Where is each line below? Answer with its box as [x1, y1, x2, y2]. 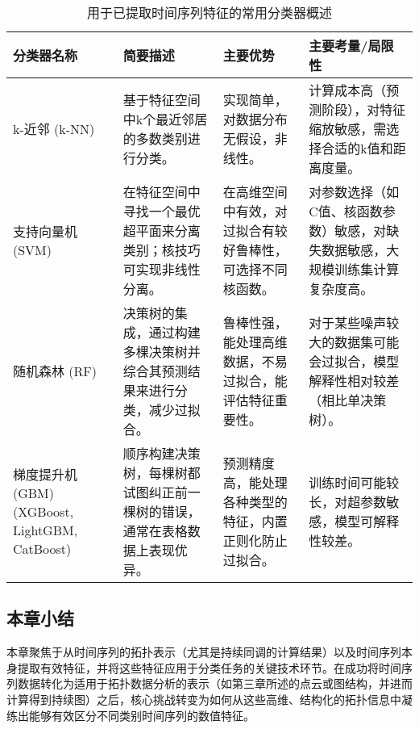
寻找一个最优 [122, 202, 201, 220]
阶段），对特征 [322, 100, 406, 119]
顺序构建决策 [122, 444, 201, 463]
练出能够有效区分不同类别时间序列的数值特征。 [6, 706, 255, 723]
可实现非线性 [122, 260, 201, 279]
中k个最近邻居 [122, 110, 208, 128]
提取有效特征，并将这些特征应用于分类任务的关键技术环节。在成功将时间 [17, 659, 401, 676]
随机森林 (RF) [13, 362, 97, 380]
